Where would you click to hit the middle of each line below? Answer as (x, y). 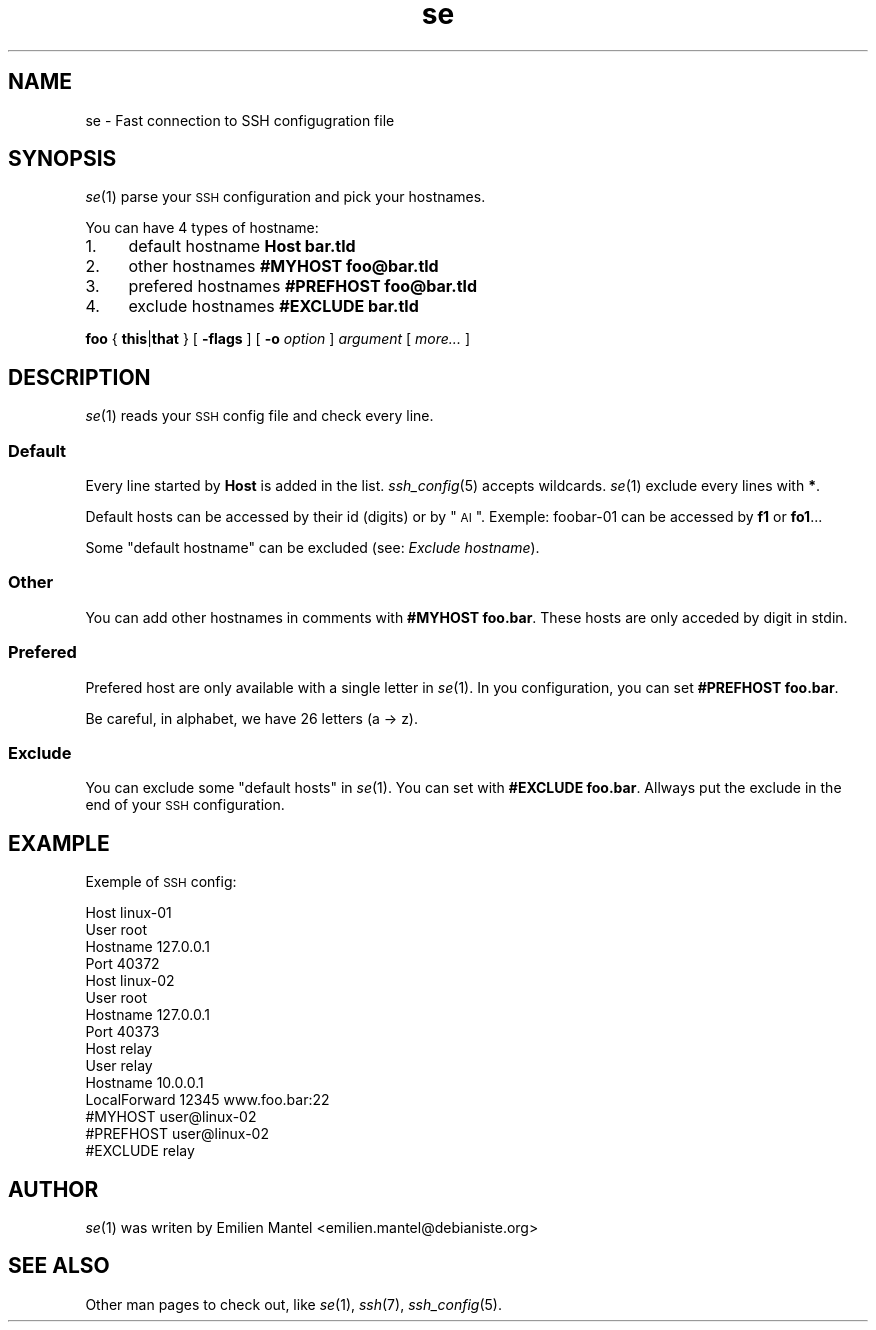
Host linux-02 (130, 981)
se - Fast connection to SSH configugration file (240, 120)
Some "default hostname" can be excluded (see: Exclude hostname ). (312, 548)
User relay (119, 1066)
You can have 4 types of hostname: (202, 228)
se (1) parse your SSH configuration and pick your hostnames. (285, 197)
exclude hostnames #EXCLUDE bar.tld (273, 306)
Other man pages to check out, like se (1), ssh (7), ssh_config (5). (294, 1304)
